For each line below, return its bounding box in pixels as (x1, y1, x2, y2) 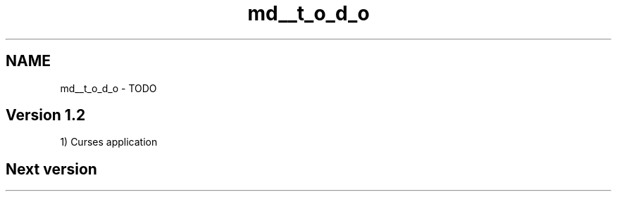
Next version (6, 160, 97, 178)
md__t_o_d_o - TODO (60, 82, 157, 94)
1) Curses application (60, 136, 158, 148)
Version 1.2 (6, 106, 86, 125)
